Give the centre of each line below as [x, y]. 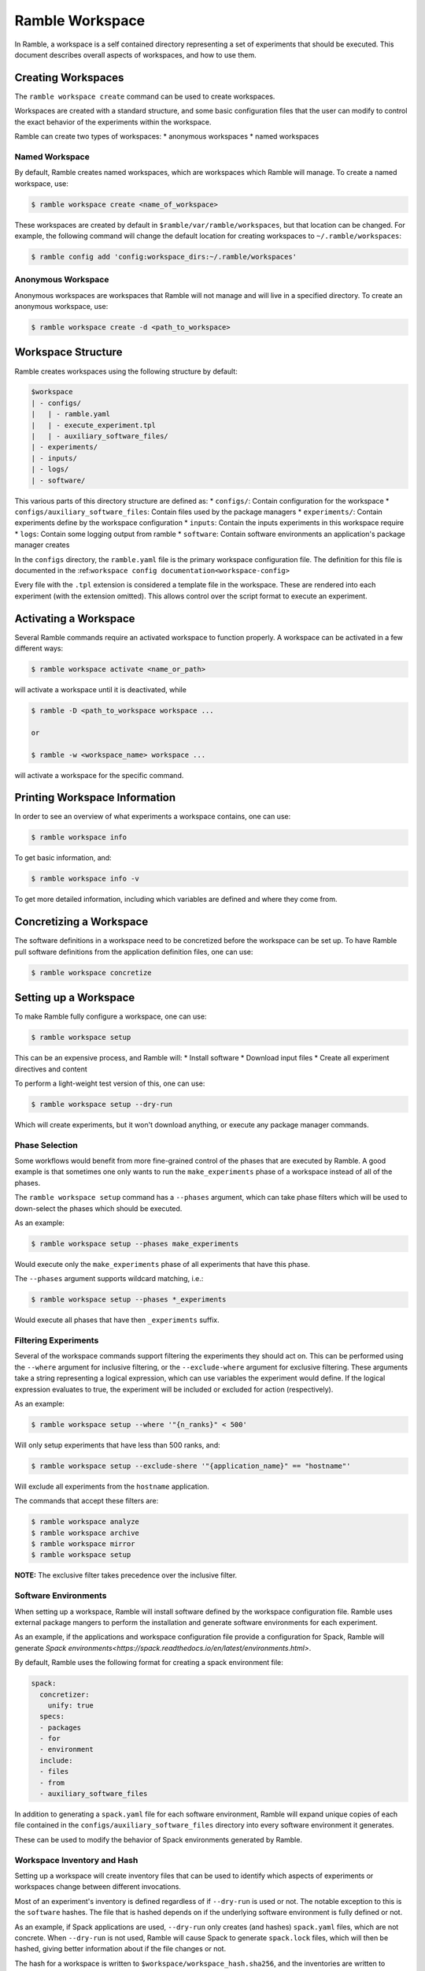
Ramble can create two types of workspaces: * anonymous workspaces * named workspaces [167, 136]
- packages [61, 1727]
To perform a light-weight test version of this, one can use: [110, 1083]
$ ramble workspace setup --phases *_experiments [129, 1300]
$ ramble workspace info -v [85, 879]
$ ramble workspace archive [85, 1533]
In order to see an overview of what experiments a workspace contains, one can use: [153, 817]
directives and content [51, 1069]
